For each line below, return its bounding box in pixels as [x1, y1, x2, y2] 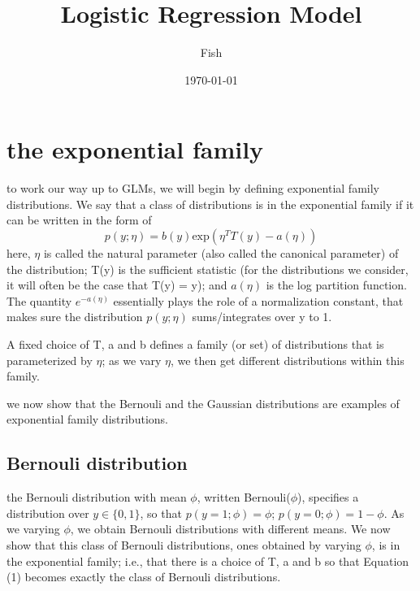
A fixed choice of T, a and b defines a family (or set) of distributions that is [6, 336, 384, 352]
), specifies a [297, 489, 359, 506]
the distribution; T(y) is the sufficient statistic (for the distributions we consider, [6, 260, 409, 277]
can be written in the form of [6, 211, 152, 228]
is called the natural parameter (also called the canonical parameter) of [43, 245, 399, 262]
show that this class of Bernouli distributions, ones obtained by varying [6, 536, 362, 553]
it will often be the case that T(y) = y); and [6, 276, 227, 293]
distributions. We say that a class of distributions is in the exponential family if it [6, 195, 414, 212]
